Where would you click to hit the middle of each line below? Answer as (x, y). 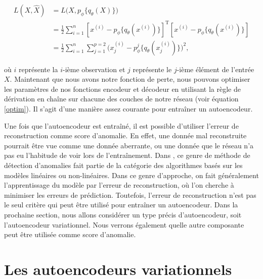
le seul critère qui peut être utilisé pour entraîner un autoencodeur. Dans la (121, 205)
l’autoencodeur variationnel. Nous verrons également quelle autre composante (124, 224)
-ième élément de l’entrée (215, 69)
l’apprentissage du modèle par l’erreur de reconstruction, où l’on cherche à (119, 185)
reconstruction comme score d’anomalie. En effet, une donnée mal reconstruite (125, 135)
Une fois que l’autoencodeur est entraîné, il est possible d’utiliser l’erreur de (121, 125)
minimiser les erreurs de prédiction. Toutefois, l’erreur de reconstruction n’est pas (130, 194)
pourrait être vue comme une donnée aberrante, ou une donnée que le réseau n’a (129, 145)
